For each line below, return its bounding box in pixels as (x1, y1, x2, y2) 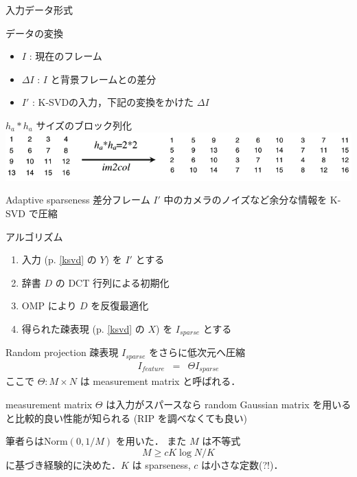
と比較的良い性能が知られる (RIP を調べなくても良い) (5, 410, 247, 425)
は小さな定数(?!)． (201, 457, 284, 472)
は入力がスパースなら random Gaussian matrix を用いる (106, 397, 352, 412)
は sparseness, (132, 457, 191, 472)
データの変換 (5, 25, 63, 40)
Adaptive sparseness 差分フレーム (5, 192, 150, 207)
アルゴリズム (5, 229, 63, 243)
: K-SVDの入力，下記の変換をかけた (32, 95, 194, 109)
